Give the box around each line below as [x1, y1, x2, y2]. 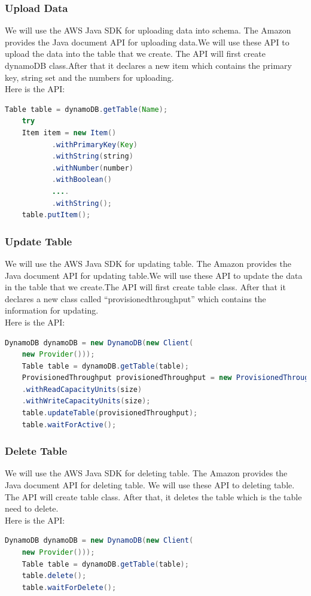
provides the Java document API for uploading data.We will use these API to [5, 35, 289, 48]
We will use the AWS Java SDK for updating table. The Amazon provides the [5, 257, 291, 269]
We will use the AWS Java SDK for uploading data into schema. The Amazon [5, 24, 291, 37]
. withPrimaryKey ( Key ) [51, 140, 138, 149]
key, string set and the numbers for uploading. [5, 71, 174, 83]
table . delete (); [22, 571, 87, 580]
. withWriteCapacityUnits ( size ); [22, 397, 151, 406]
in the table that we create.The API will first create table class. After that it [5, 281, 286, 293]
